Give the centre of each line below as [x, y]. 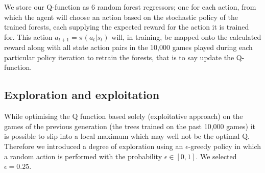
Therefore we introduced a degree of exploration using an [94, 146]
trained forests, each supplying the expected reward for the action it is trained [127, 27]
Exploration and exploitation [82, 95]
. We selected [216, 156]
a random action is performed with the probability [83, 156]
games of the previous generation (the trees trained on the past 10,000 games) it [130, 126]
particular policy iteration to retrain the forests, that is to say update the [119, 57]
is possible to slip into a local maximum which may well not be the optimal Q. [127, 136]
